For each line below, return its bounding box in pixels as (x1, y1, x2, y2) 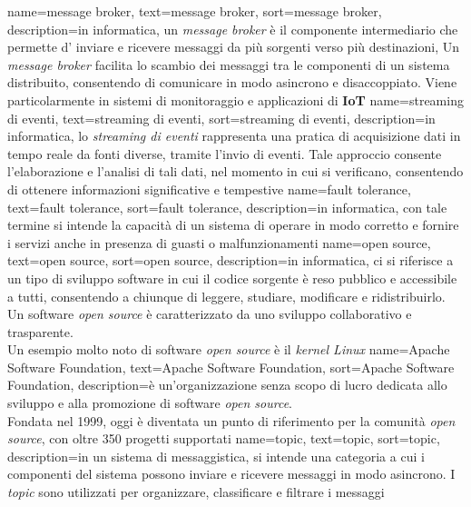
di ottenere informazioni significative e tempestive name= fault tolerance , (7, 179, 411, 198)
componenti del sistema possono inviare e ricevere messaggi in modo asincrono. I (7, 464, 456, 483)
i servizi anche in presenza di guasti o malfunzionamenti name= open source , (7, 233, 431, 252)
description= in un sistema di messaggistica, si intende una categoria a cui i (7, 446, 425, 465)
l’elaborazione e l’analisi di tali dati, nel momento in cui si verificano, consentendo (7, 162, 464, 181)
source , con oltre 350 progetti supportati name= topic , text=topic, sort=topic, (7, 429, 440, 448)
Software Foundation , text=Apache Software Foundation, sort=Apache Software (7, 357, 455, 376)
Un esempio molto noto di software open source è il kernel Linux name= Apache (7, 340, 450, 359)
